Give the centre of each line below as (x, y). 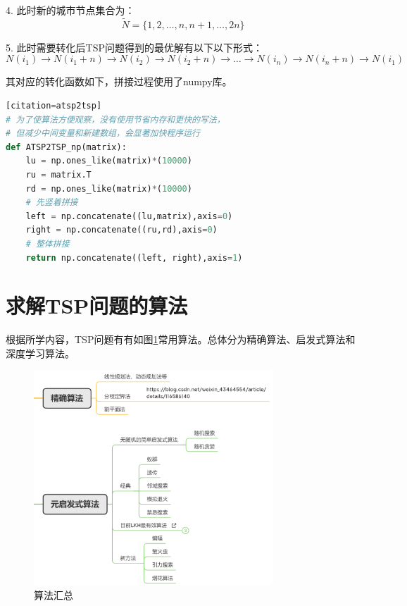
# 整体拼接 (48, 243)
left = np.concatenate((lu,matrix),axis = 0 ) (129, 216)
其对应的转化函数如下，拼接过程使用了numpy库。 (119, 81)
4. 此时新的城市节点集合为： (70, 10)
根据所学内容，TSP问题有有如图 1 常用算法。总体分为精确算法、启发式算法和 (181, 339)
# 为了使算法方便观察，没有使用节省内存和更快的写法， (115, 119)
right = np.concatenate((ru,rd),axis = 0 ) (121, 230)
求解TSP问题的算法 (97, 305)
